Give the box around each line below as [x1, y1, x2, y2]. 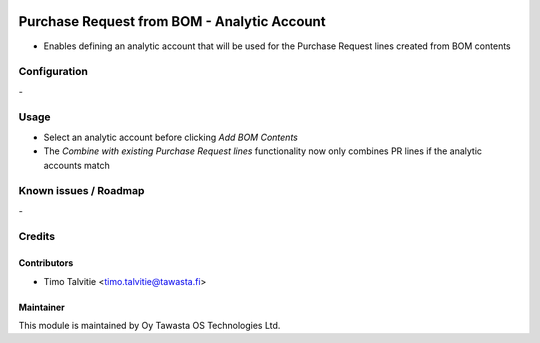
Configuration [18, 65, 89, 79]
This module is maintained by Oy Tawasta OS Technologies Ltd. [18, 320, 281, 332]
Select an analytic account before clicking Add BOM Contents [43, 131, 299, 143]
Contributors [18, 257, 74, 269]
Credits [18, 230, 55, 244]
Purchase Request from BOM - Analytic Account [18, 13, 326, 30]
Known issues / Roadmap [18, 184, 145, 198]
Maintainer [18, 301, 65, 313]
